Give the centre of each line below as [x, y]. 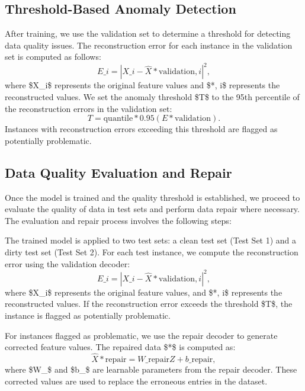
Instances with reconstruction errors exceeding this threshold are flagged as [141, 129]
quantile [118, 119]
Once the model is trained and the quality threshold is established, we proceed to [152, 197]
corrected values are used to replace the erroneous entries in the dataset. [136, 381]
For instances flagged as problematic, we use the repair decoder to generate [141, 335]
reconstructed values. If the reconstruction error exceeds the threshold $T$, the [149, 304]
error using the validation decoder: [68, 263]
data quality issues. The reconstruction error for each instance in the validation [149, 45]
